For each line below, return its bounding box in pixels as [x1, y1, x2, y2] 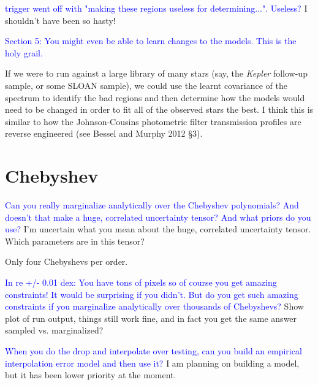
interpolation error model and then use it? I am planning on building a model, [5, 356, 300, 369]
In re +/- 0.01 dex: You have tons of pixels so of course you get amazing [5, 276, 277, 289]
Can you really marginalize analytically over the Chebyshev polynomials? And [5, 199, 299, 212]
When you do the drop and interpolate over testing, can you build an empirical [5, 345, 302, 357]
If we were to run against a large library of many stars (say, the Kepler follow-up [5, 67, 308, 80]
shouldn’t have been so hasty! [5, 13, 116, 26]
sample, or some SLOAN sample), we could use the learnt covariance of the [5, 78, 287, 91]
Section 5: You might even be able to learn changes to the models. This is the [5, 34, 297, 47]
